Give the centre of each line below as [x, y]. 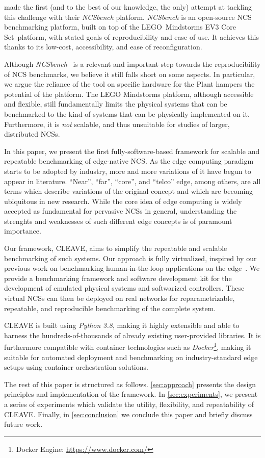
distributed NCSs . [32, 134]
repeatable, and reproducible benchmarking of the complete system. [110, 308]
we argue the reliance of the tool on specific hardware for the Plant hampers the [129, 84]
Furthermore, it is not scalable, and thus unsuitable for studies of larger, [117, 124]
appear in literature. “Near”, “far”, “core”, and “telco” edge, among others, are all [132, 181]
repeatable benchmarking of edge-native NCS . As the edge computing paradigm [129, 161]
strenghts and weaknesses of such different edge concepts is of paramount [118, 221]
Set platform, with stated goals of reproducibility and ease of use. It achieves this [131, 36]
